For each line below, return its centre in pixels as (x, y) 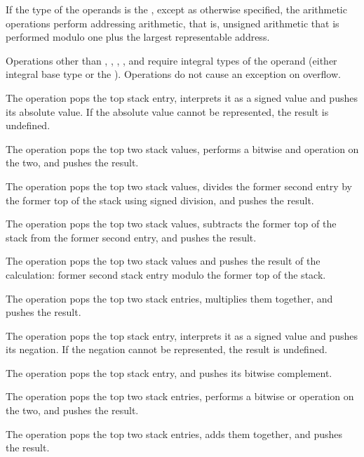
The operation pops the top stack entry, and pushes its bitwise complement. (169, 372)
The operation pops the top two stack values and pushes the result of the (163, 261)
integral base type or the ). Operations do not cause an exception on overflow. (173, 74)
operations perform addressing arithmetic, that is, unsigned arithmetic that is (173, 23)
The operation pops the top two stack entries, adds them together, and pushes (174, 433)
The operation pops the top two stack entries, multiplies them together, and (169, 298)
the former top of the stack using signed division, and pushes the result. (160, 200)
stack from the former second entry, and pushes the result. (131, 237)
